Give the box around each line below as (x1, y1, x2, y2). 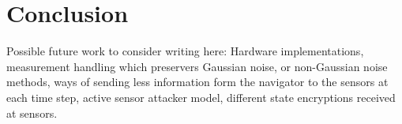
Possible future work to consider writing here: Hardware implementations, (6, 43, 364, 59)
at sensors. (6, 104, 58, 121)
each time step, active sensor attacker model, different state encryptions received (6, 88, 396, 105)
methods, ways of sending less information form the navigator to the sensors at (6, 73, 389, 90)
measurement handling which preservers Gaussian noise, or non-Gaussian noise (6, 58, 388, 74)
